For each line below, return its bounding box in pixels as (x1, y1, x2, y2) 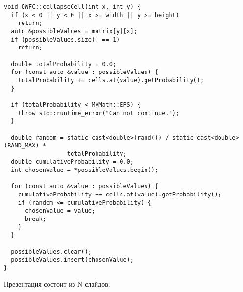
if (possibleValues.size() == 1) (11, 36, 120, 43)
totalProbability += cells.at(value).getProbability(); (18, 76, 204, 84)
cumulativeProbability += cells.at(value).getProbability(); (18, 191, 221, 198)
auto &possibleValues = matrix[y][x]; (11, 27, 138, 35)
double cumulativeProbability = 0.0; (11, 158, 134, 166)
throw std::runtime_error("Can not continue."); (18, 109, 179, 117)
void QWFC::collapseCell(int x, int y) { (4, 3, 141, 10)
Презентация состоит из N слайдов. (4, 278, 110, 289)
